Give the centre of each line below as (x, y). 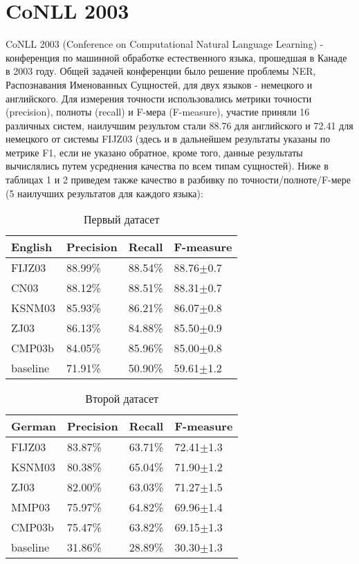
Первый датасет (122, 219)
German (34, 426)
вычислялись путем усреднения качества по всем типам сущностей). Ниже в (167, 166)
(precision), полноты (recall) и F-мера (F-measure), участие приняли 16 (158, 112)
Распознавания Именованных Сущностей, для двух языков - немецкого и (159, 84)
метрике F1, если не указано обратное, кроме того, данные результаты (154, 152)
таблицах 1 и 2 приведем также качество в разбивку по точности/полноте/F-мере (178, 180)
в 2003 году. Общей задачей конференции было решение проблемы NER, (161, 71)
